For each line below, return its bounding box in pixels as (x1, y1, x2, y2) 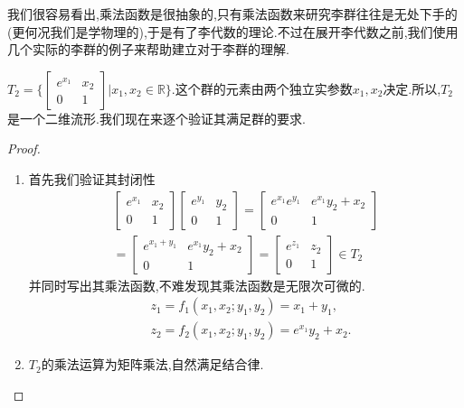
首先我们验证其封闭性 (28, 169, 156, 188)
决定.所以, (383, 79, 441, 97)
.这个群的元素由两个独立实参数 (171, 79, 353, 97)
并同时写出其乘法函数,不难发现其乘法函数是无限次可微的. (28, 275, 365, 294)
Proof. (7, 139, 41, 158)
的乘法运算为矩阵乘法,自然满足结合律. (41, 355, 264, 374)
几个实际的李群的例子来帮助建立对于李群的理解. (7, 40, 289, 59)
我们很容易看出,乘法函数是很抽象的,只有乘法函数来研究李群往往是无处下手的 (7, 5, 458, 23)
